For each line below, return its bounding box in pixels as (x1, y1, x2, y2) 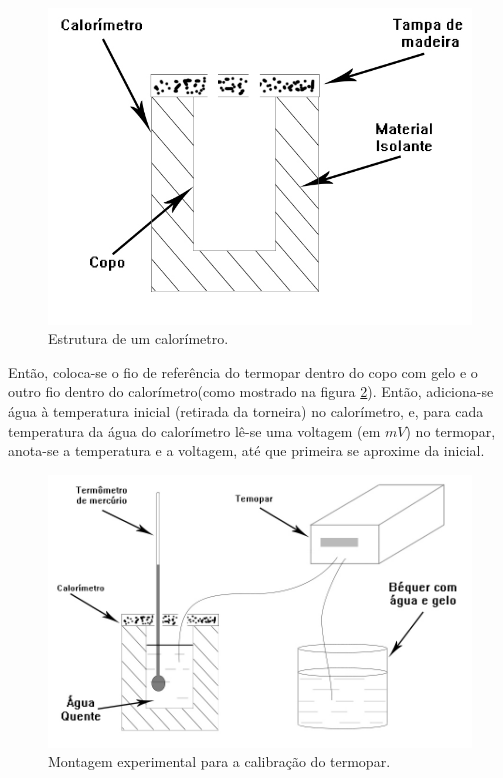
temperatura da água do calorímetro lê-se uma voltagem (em (8, 420, 381, 441)
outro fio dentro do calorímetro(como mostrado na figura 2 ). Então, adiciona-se (8, 381, 494, 402)
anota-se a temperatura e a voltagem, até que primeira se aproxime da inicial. (8, 440, 485, 461)
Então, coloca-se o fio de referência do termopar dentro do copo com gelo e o (8, 361, 478, 382)
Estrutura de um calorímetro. (48, 328, 229, 349)
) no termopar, (405, 420, 496, 441)
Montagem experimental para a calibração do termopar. (48, 751, 391, 772)
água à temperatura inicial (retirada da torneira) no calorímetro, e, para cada (8, 401, 484, 422)
